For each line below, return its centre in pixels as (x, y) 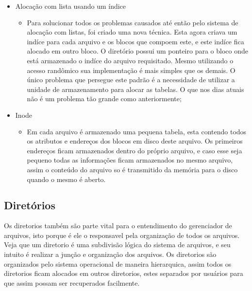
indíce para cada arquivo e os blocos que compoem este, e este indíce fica (135, 41)
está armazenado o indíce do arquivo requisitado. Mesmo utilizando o (130, 60)
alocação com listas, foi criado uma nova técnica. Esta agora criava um (132, 32)
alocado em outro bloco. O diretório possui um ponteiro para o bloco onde (137, 51)
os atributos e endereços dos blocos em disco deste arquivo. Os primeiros (135, 141)
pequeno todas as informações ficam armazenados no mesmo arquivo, (130, 160)
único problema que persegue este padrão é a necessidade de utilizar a (131, 80)
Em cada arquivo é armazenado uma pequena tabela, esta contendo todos (137, 131)
